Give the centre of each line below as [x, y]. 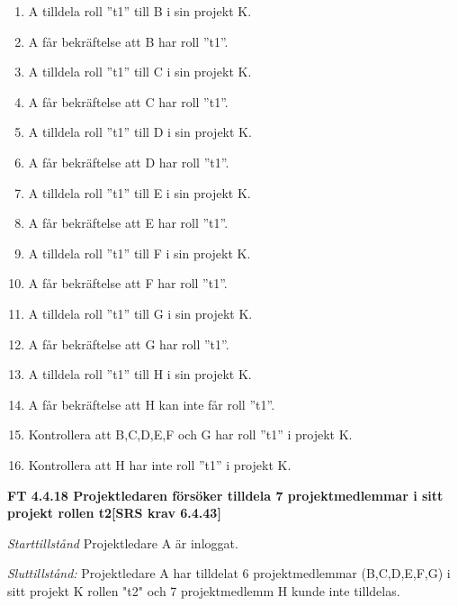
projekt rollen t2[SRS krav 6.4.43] [114, 513]
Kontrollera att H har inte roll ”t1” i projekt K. [160, 464]
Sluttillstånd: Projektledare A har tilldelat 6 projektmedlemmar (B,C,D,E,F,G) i [229, 573]
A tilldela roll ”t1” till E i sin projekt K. [139, 192]
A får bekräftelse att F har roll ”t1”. [128, 283]
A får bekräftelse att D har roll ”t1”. [129, 162]
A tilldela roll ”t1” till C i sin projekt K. [140, 72]
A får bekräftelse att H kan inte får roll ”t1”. [152, 404]
